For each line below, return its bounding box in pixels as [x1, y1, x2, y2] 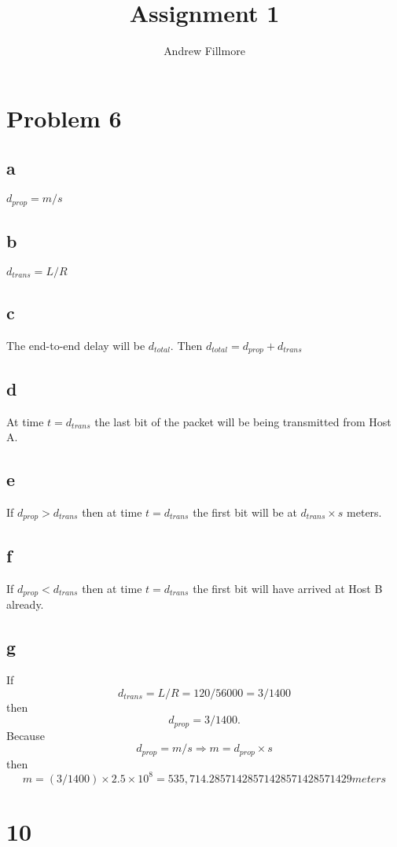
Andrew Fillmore [164, 42, 245, 59]
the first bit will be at [193, 504, 297, 521]
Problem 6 [6, 101, 122, 134]
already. [6, 596, 44, 613]
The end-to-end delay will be [6, 337, 145, 353]
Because [6, 727, 45, 743]
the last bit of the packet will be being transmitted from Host [94, 413, 391, 429]
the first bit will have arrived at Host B [193, 580, 383, 596]
